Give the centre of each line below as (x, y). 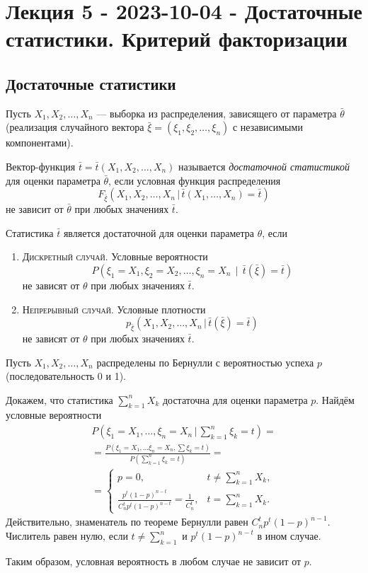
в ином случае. (289, 536)
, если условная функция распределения (195, 180)
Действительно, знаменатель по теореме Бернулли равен (127, 522)
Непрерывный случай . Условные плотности (114, 309)
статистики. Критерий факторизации (177, 39)
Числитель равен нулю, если (67, 536)
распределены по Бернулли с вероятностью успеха (205, 362)
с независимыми (268, 127)
